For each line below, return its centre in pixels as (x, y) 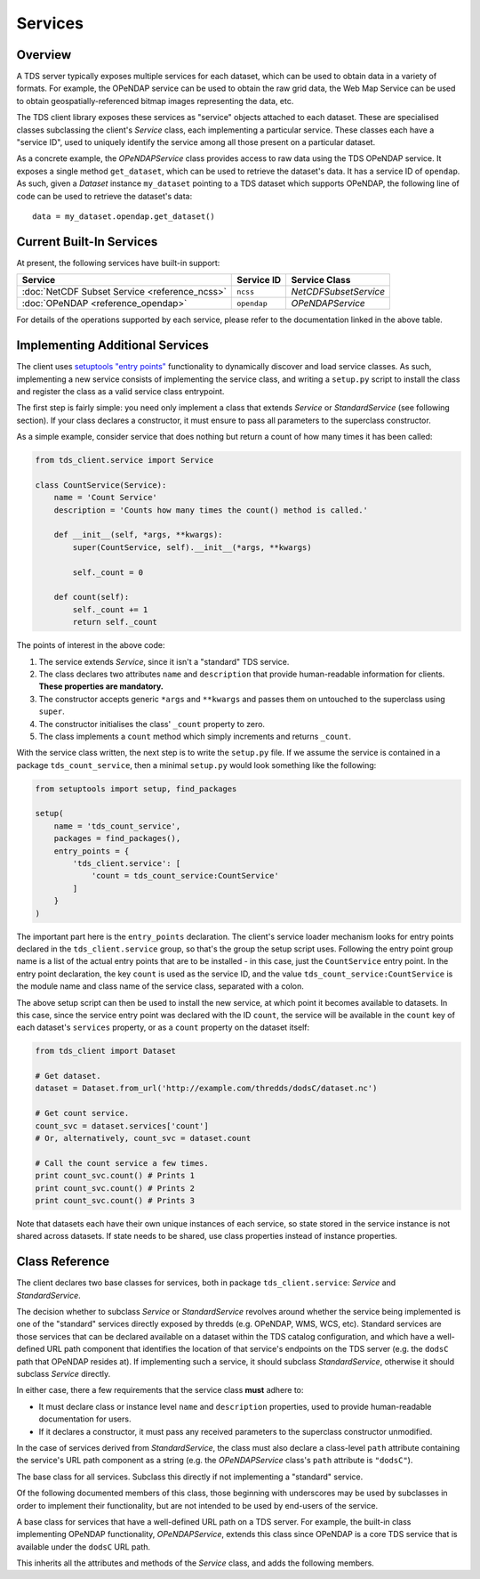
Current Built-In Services (87, 242)
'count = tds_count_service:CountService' (185, 876)
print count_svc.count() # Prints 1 (115, 1176)
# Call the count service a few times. (122, 1163)
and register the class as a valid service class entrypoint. (120, 391)
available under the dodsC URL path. (84, 1547)
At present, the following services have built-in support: (118, 263)
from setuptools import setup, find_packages (136, 789)
